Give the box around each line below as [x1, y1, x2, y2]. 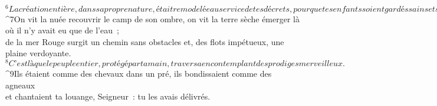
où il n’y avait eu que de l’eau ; [5, 24, 119, 36]
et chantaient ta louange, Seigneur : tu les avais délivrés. [5, 90, 211, 102]
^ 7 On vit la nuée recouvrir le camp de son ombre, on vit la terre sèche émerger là [5, 12, 300, 25]
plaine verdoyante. [5, 47, 71, 59]
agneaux [5, 78, 35, 91]
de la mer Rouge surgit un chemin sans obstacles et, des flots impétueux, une [5, 35, 284, 47]
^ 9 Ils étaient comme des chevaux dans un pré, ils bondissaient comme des [5, 67, 272, 80]
